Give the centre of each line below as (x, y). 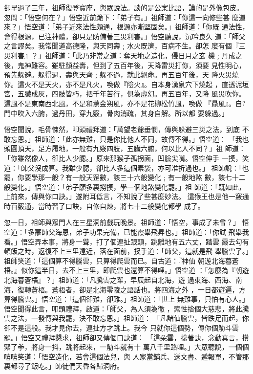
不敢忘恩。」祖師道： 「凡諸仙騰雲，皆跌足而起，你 (167, 318)
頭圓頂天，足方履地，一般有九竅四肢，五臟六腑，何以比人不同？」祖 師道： (125, 148)
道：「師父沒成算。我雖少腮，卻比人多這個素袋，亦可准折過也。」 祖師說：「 (123, 167)
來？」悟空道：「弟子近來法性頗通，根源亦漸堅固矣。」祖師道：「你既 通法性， (126, 27)
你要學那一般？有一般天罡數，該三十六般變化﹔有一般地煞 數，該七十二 (131, 177)
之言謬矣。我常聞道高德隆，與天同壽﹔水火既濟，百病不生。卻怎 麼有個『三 (125, 46)
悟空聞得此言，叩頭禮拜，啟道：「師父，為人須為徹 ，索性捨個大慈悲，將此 (123, 308)
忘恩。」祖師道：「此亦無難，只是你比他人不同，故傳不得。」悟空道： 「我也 (130, 139)
